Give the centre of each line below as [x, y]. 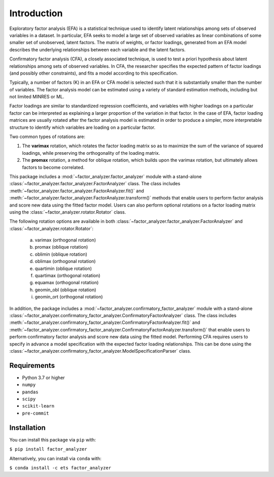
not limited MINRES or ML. [37, 97]
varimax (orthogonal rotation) [65, 240]
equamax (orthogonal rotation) [67, 283]
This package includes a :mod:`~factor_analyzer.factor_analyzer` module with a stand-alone [106, 176]
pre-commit [36, 413]
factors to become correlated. [53, 167]
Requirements [32, 365]
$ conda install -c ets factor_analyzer [60, 468]
